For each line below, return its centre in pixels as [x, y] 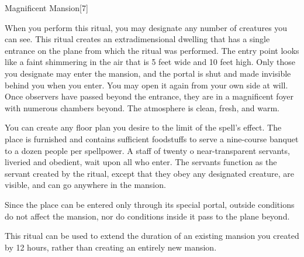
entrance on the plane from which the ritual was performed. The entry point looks [152, 50]
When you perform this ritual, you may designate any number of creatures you [146, 27]
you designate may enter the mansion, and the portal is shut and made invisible [148, 73]
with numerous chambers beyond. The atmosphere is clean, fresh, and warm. [142, 107]
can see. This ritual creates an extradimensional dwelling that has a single [137, 39]
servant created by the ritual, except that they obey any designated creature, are [150, 173]
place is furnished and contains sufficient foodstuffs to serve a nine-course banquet [152, 138]
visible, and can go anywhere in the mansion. [85, 185]
